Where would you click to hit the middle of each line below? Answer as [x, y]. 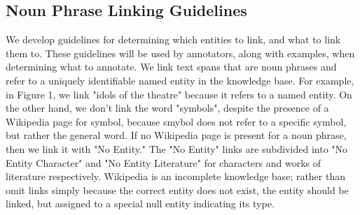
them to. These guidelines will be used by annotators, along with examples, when [180, 53]
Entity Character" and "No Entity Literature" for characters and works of [164, 162]
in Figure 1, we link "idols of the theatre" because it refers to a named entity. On [179, 94]
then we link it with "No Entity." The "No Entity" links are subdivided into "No [177, 148]
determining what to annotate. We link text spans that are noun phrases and [171, 67]
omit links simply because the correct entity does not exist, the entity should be [177, 190]
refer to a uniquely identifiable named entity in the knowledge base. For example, [180, 80]
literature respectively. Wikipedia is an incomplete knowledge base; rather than [175, 176]
